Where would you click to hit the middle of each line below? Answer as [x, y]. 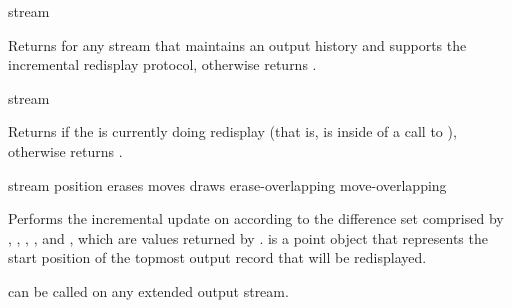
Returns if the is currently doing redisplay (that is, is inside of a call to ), [232, 131]
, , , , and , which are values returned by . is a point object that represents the [248, 237]
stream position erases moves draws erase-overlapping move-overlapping [227, 184]
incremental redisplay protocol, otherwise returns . [162, 64]
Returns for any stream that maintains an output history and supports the [237, 44]
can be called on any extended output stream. [148, 290]
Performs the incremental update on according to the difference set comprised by [256, 218]
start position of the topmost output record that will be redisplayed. [217, 257]
